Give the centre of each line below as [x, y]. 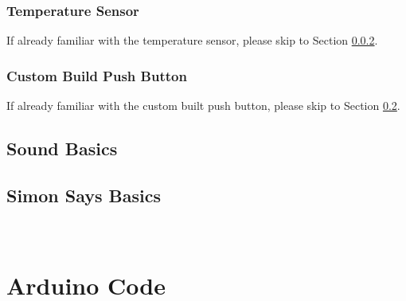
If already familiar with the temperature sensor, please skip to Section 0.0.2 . [192, 40]
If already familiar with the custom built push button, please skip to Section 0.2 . [203, 106]
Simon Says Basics [84, 195]
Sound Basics [62, 149]
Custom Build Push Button [97, 75]
